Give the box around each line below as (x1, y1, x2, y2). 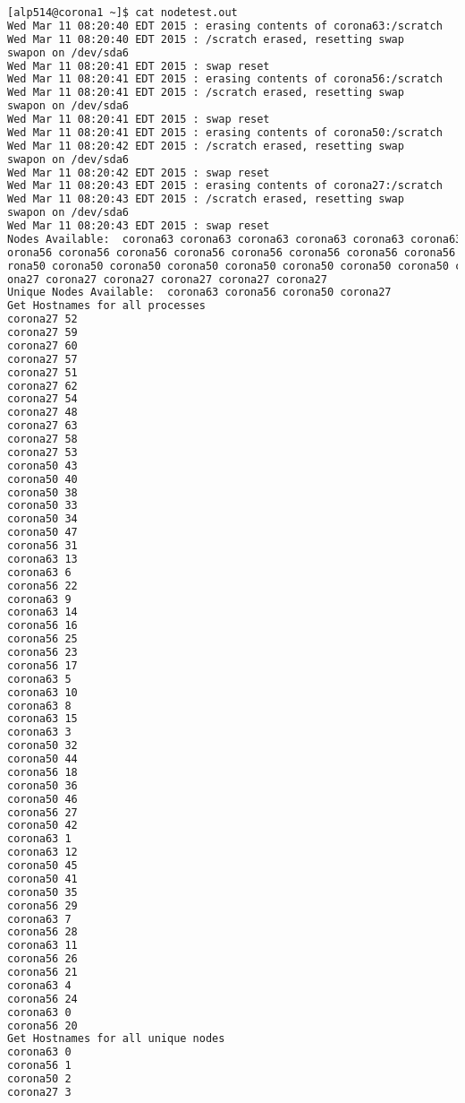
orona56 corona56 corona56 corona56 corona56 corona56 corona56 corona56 (7, 246, 456, 259)
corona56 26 (7, 952, 78, 966)
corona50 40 (7, 472, 78, 486)
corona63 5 (7, 672, 72, 685)
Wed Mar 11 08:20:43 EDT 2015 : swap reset (7, 220, 270, 232)
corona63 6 (7, 565, 72, 579)
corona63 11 (7, 939, 78, 952)
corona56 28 (7, 926, 78, 939)
